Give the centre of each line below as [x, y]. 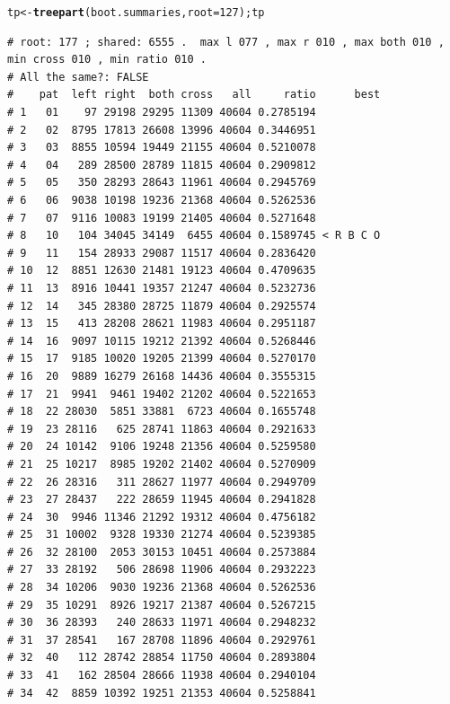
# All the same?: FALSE [78, 77]
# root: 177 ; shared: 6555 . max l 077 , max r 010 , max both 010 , [226, 42]
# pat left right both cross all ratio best [194, 95]
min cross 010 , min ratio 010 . [107, 60]
